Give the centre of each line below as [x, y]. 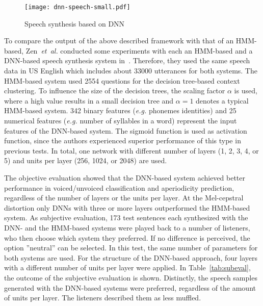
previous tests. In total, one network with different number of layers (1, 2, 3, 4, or [131, 150]
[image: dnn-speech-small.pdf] [77, 7]
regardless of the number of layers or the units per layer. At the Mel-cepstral [124, 198]
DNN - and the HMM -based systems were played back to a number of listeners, [127, 227]
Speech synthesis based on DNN [75, 23]
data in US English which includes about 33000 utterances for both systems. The [131, 71]
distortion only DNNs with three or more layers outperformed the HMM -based [127, 207]
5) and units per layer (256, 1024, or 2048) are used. [86, 160]
